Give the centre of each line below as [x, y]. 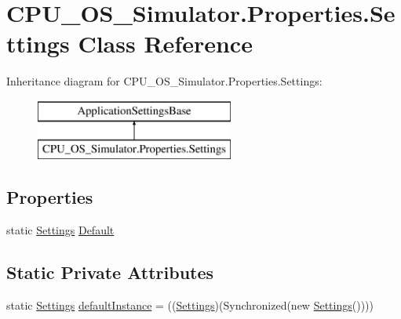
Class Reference [165, 43]
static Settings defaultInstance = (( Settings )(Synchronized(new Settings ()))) [190, 305]
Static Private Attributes [110, 272]
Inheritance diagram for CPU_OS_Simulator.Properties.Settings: [164, 81]
